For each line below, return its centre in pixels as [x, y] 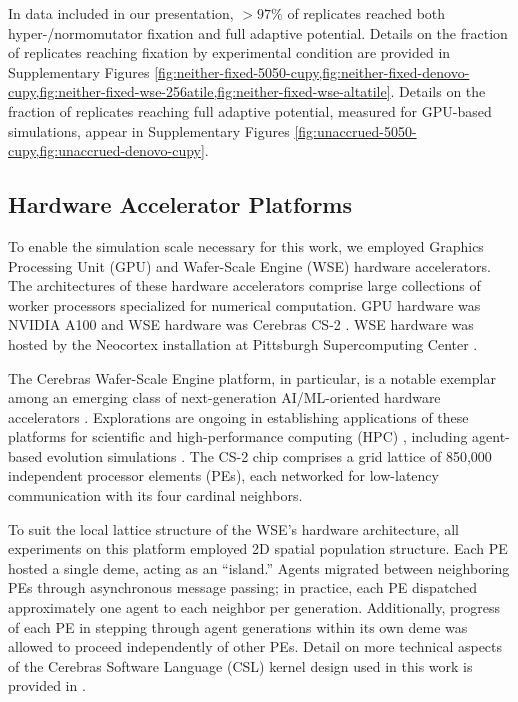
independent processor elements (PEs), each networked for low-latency [223, 475]
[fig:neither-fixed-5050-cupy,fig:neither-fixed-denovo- [312, 71]
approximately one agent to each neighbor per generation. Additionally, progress [254, 607]
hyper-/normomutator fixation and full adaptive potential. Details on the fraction [258, 32]
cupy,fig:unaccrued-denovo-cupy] [106, 150]
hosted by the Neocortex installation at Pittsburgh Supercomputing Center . [243, 343]
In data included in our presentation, [121, 13]
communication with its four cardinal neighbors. [155, 495]
